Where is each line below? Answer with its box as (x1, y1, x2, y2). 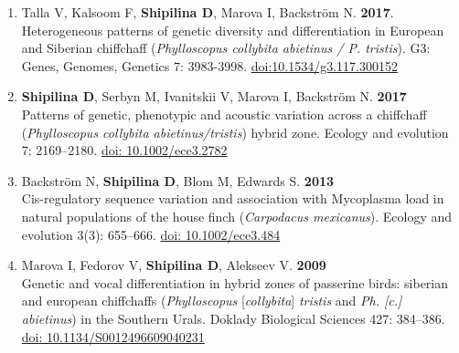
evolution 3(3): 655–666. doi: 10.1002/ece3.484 (21, 224, 281, 244)
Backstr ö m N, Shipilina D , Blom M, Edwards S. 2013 (21, 171, 335, 190)
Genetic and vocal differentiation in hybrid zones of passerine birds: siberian (21, 273, 449, 292)
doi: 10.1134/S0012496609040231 (21, 327, 205, 346)
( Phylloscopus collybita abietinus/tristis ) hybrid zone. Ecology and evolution (21, 122, 449, 141)
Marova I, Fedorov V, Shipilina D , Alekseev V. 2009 (21, 255, 326, 275)
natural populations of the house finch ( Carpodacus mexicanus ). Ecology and (21, 206, 453, 225)
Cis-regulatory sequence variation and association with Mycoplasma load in (21, 189, 444, 208)
